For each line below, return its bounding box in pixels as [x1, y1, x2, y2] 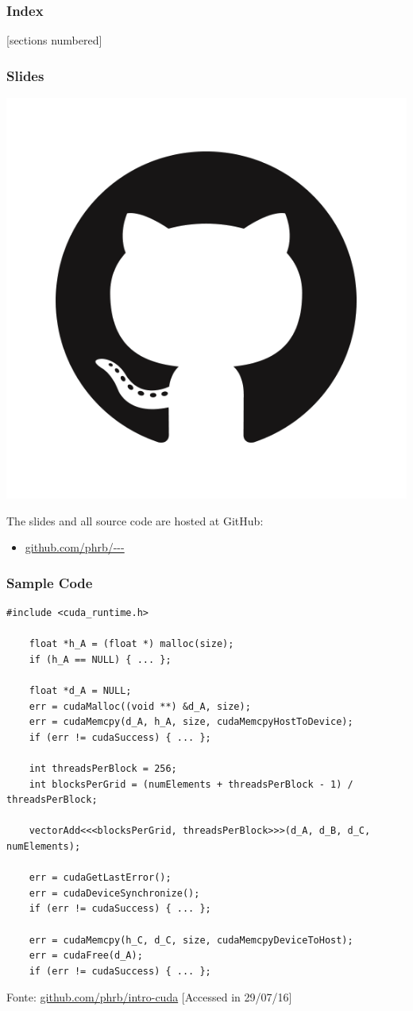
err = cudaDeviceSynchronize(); [29, 887, 200, 899]
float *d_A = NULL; [29, 685, 132, 696]
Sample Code [6, 572, 93, 592]
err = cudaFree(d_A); [29, 950, 143, 962]
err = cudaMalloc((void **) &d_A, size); [29, 700, 251, 712]
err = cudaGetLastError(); [29, 872, 172, 884]
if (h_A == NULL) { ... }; [29, 653, 172, 665]
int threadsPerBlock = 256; [29, 762, 177, 774]
